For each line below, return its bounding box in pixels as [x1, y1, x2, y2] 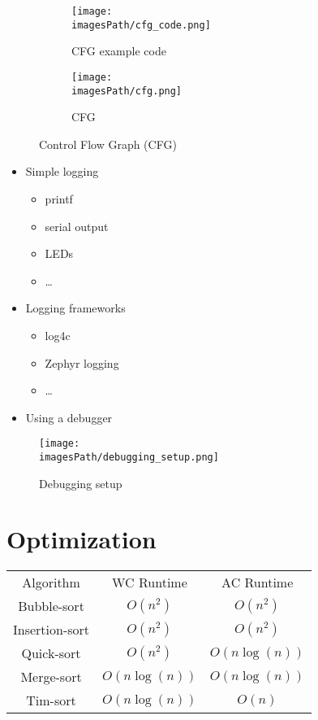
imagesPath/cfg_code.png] [71, 19, 211, 31]
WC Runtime [112, 573, 187, 592]
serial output [45, 217, 109, 234]
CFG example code [71, 42, 166, 59]
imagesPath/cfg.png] [71, 85, 183, 97]
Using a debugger [25, 408, 113, 425]
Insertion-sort [13, 620, 90, 639]
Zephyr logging [45, 354, 119, 371]
